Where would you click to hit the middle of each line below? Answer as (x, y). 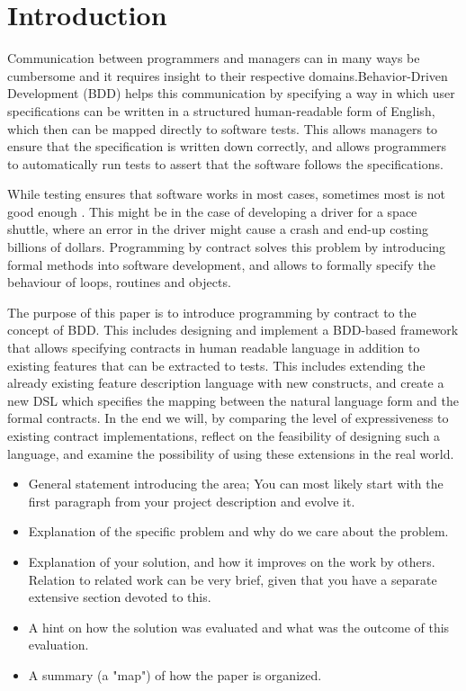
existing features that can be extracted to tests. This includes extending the (216, 365)
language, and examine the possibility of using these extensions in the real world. (231, 453)
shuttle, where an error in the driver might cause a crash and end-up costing (218, 229)
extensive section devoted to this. (120, 597)
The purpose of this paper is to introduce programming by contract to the (212, 312)
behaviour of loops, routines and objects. (119, 282)
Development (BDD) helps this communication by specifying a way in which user (231, 93)
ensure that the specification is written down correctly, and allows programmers (227, 146)
